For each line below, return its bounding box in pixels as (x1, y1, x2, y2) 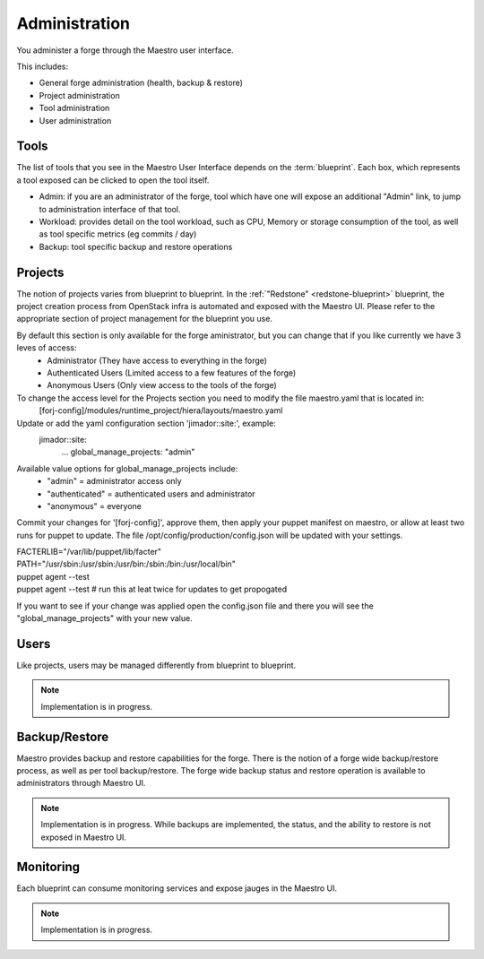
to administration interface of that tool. (39, 203, 181, 214)
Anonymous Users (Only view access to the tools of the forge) (47, 380, 277, 391)
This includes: (16, 61, 69, 72)
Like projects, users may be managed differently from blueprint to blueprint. (16, 660, 297, 670)
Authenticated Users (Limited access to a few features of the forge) (47, 367, 297, 378)
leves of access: (16, 342, 77, 353)
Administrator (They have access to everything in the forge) (47, 355, 268, 366)
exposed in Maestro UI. (40, 832, 127, 842)
